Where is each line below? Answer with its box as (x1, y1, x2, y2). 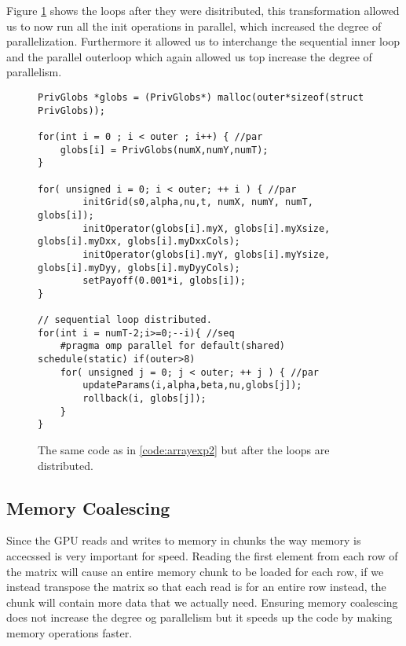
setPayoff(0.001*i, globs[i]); (82, 275, 246, 287)
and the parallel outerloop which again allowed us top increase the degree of (6, 48, 372, 64)
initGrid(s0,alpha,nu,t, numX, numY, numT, (82, 196, 313, 208)
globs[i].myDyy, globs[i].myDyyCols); (38, 262, 240, 273)
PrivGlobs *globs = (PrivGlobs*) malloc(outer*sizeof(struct (38, 91, 364, 103)
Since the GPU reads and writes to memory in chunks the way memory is (6, 532, 361, 549)
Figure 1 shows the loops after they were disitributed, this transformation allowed (6, 2, 400, 18)
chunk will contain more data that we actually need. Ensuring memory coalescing (6, 593, 398, 610)
